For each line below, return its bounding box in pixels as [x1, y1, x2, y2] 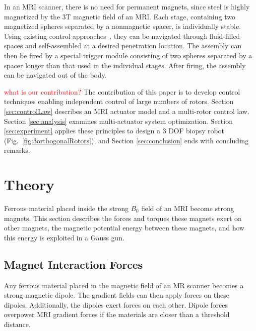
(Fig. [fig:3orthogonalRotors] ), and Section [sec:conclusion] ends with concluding [4, 135, 249, 145]
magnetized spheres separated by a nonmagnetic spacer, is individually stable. [4, 21, 241, 31]
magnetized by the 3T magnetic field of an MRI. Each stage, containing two [4, 11, 235, 21]
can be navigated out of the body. [4, 70, 107, 80]
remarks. [4, 145, 30, 155]
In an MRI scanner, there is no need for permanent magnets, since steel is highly [4, 1, 250, 11]
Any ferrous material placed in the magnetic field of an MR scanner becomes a [4, 280, 244, 290]
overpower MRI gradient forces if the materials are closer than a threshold [4, 309, 230, 320]
